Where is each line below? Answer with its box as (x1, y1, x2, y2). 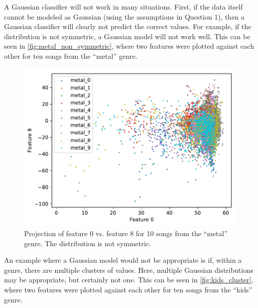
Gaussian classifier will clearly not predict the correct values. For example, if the (4, 21, 251, 32)
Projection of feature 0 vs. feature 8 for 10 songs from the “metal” (24, 228, 228, 239)
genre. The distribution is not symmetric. (24, 238, 151, 248)
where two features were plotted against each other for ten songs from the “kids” (4, 284, 252, 294)
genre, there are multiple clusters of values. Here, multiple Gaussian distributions (4, 264, 253, 275)
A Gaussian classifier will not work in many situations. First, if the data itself (4, 2, 243, 12)
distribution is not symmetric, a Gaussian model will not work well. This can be (4, 31, 250, 41)
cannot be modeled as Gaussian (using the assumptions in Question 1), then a (4, 11, 245, 22)
